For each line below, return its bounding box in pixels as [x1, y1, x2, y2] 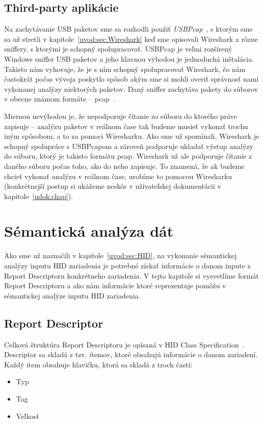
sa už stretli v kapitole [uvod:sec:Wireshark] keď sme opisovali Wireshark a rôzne [4, 33, 258, 44]
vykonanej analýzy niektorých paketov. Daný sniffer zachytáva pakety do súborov [4, 83, 258, 94]
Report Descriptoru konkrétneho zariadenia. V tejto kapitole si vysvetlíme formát [4, 270, 259, 281]
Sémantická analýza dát [4, 220, 174, 241]
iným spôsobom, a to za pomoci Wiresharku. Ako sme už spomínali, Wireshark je [4, 131, 259, 141]
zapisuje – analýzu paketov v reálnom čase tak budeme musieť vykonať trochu [4, 120, 248, 131]
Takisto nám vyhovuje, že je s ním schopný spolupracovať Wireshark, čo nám [4, 63, 246, 74]
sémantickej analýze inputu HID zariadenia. [4, 290, 141, 301]
